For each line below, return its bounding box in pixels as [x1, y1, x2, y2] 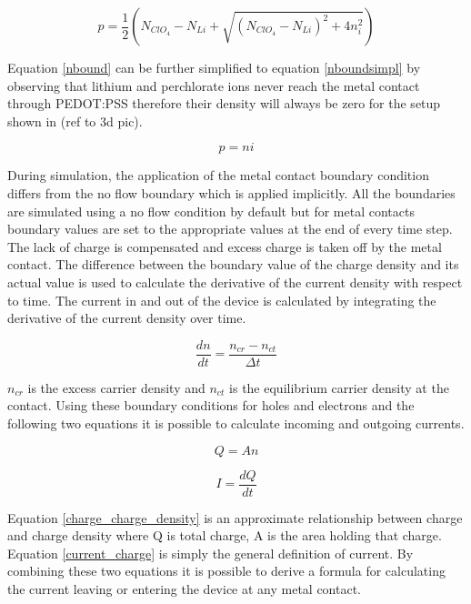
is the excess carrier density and [27, 377, 205, 397]
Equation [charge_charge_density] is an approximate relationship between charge [7, 508, 463, 527]
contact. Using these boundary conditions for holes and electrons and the [7, 396, 415, 415]
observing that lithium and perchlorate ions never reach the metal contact [7, 75, 420, 95]
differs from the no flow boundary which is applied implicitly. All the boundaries [7, 183, 456, 202]
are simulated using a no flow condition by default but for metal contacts [7, 201, 415, 220]
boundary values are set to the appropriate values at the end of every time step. [7, 219, 453, 238]
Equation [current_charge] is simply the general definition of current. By [7, 543, 414, 562]
